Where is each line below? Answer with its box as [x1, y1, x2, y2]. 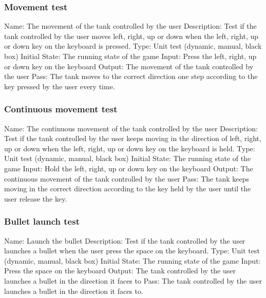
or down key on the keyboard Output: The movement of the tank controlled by [4, 61, 254, 71]
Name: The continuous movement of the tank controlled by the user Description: [4, 123, 258, 133]
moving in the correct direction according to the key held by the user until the [4, 183, 251, 194]
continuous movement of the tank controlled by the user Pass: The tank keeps [4, 173, 250, 184]
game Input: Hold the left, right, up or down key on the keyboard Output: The [4, 163, 253, 173]
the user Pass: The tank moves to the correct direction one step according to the [4, 71, 258, 82]
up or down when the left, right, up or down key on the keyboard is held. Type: [4, 143, 255, 153]
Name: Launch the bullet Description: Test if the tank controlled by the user [4, 235, 245, 246]
